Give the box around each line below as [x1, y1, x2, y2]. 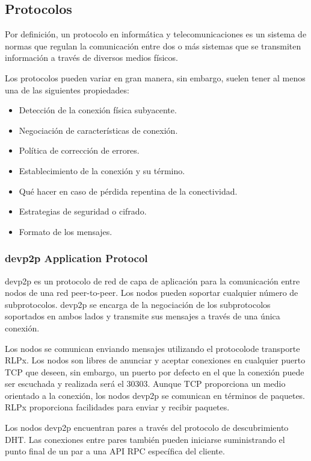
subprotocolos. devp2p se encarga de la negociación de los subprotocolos [5, 298, 271, 310]
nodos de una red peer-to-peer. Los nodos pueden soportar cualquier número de [5, 286, 298, 299]
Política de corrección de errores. [19, 144, 140, 157]
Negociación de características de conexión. [19, 124, 178, 136]
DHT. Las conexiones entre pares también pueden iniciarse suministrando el [5, 433, 285, 445]
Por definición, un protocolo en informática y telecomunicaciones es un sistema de [5, 28, 307, 40]
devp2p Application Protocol [5, 251, 148, 266]
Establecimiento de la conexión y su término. [19, 164, 185, 177]
